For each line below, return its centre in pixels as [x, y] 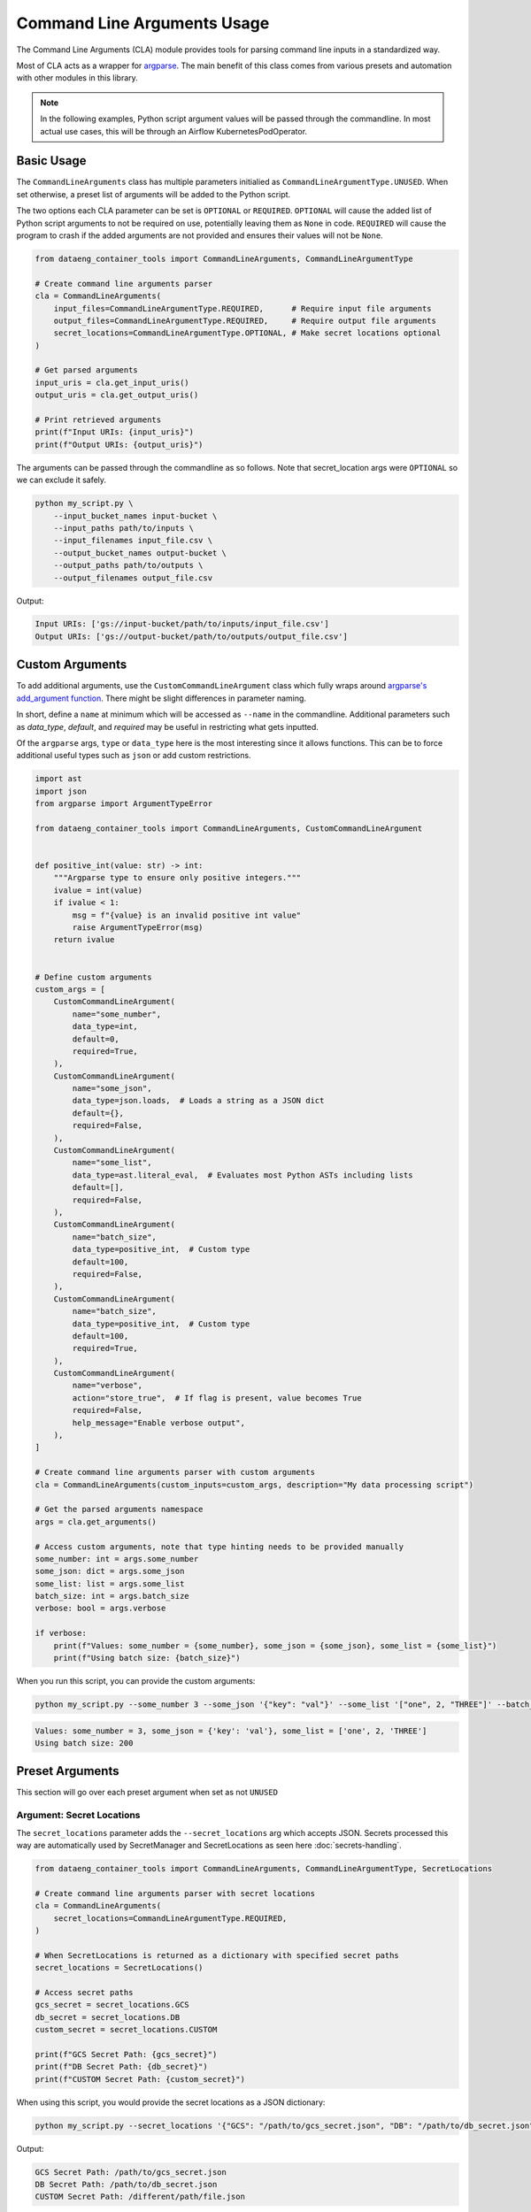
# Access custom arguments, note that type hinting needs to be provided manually [219, 1547]
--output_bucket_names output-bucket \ [140, 553]
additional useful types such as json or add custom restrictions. [134, 756]
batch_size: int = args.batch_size [112, 1596]
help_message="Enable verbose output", [158, 1423]
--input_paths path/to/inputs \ [124, 528]
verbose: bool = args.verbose [100, 1609]
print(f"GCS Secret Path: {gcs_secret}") [126, 2054]
